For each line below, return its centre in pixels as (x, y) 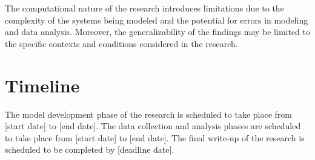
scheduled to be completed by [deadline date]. (90, 149)
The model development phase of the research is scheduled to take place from (149, 114)
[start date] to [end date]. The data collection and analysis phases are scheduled (153, 126)
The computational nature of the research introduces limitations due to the (144, 8)
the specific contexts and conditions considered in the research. (121, 43)
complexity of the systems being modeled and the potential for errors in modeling (157, 20)
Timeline (42, 85)
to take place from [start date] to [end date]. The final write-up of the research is (155, 137)
